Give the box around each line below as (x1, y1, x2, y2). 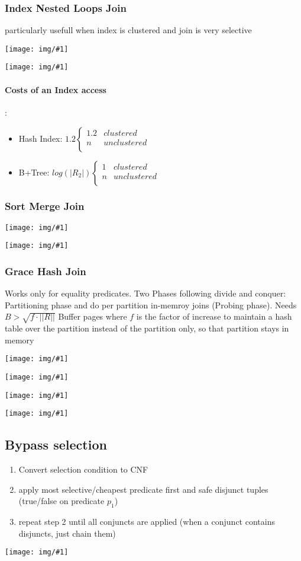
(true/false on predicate (18, 495, 105, 507)
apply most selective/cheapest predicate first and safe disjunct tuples (18, 483, 268, 495)
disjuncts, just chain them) (18, 527, 116, 539)
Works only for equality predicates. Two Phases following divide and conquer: (5, 287, 286, 299)
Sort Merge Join (5, 199, 85, 213)
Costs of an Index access (5, 83, 106, 95)
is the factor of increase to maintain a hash (136, 310, 292, 323)
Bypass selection (5, 435, 107, 454)
